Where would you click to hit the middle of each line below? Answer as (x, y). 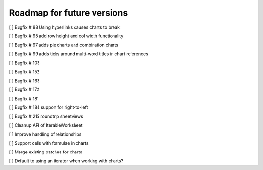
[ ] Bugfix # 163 (24, 81)
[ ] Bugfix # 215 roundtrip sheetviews (46, 116)
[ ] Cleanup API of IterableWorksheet (46, 125)
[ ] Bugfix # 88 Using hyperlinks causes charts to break (65, 27)
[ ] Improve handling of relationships (45, 134)
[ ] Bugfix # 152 (24, 72)
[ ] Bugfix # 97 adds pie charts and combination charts (64, 45)
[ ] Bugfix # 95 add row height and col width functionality (66, 36)
